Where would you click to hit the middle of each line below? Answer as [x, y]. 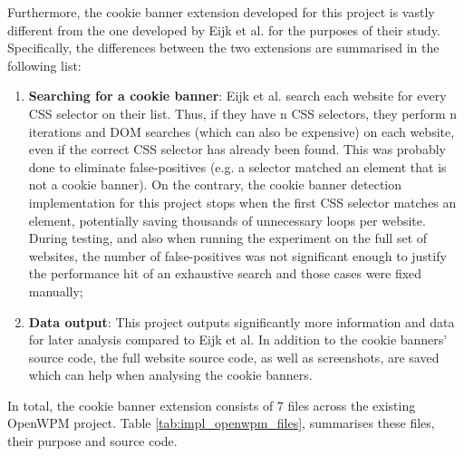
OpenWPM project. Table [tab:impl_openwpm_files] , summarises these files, [221, 423]
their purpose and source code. [92, 441]
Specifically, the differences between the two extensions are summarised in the [223, 48]
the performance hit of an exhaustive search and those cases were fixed [225, 273]
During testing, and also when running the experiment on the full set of [228, 238]
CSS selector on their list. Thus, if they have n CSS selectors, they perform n [243, 113]
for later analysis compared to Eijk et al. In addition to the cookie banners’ [238, 340]
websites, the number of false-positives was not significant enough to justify [237, 255]
